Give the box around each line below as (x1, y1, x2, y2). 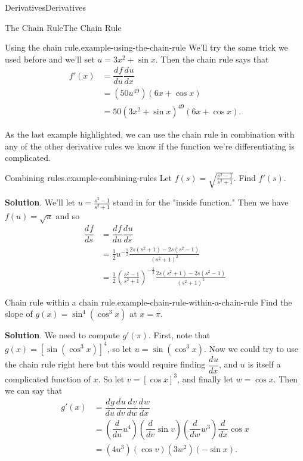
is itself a (248, 358, 281, 370)
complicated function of (5, 372, 91, 385)
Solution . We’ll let (5, 196, 76, 208)
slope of (5, 307, 33, 320)
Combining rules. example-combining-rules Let (5, 171, 172, 183)
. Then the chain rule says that (155, 52, 269, 65)
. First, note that (148, 329, 211, 341)
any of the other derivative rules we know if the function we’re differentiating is (5, 139, 295, 152)
